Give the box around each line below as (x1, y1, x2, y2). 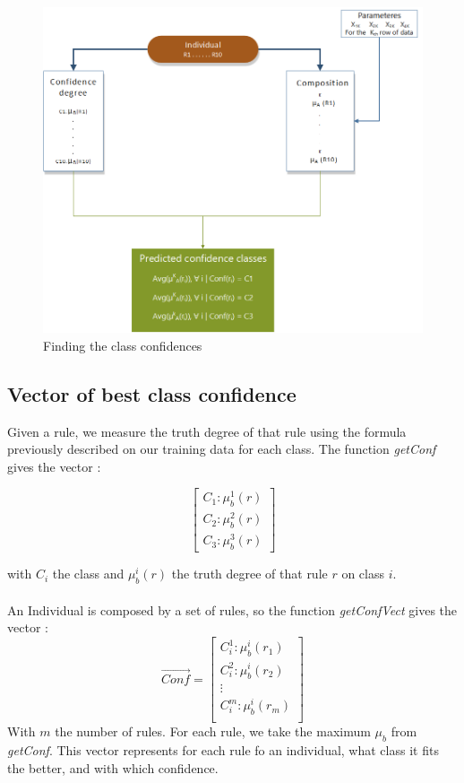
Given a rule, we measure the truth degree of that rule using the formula (7, 422, 407, 440)
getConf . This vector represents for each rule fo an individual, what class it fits (7, 741, 439, 760)
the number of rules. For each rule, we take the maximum (55, 722, 371, 741)
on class (341, 564, 385, 583)
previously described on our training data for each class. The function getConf (7, 439, 436, 458)
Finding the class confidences (43, 335, 202, 354)
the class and (52, 564, 125, 583)
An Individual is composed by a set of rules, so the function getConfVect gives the (7, 600, 458, 619)
